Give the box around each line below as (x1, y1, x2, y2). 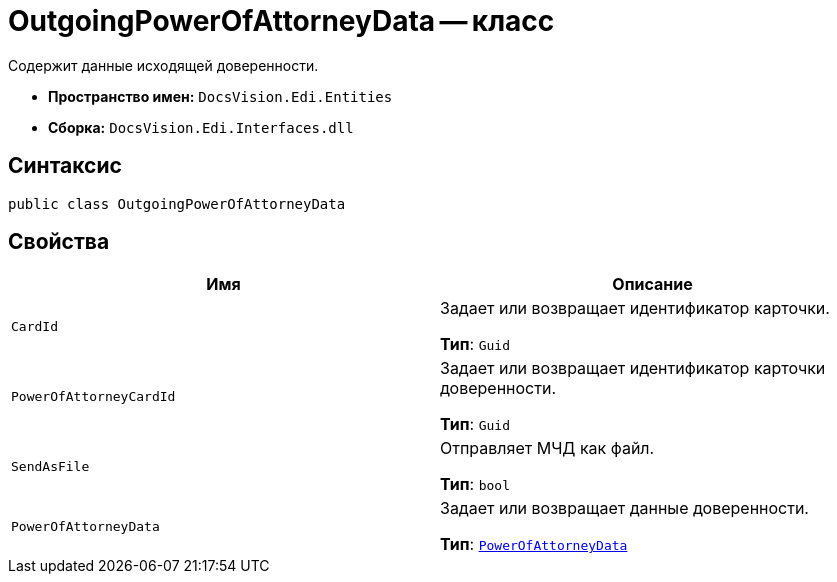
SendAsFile (11, 458, 90, 474)
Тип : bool (440, 474, 510, 495)
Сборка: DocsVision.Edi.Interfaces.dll (48, 118, 354, 136)
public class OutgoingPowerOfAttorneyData (8, 195, 346, 212)
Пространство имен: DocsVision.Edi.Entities (48, 87, 393, 105)
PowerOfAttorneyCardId (11, 388, 176, 404)
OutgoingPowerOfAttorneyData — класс (8, 4, 555, 38)
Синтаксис (8, 153, 122, 179)
